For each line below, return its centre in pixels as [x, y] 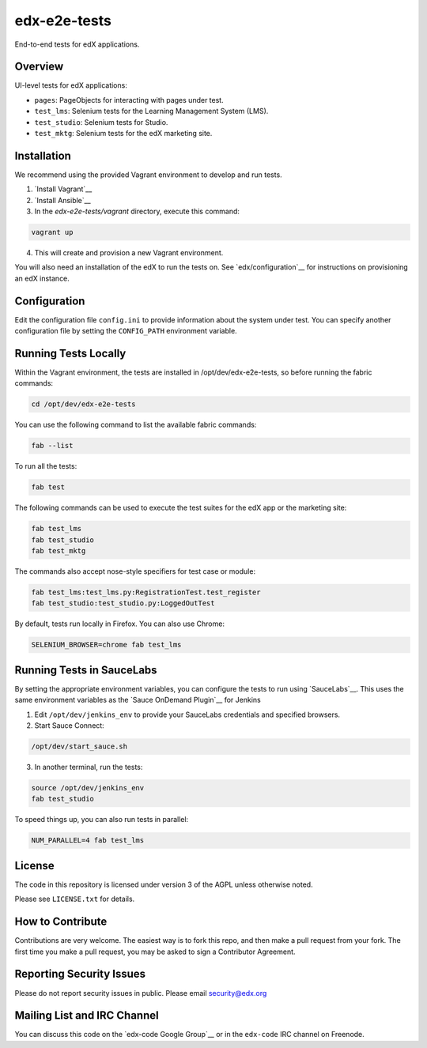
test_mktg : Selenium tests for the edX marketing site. [123, 134]
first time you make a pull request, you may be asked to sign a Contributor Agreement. [155, 952]
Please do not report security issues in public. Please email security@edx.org [141, 993]
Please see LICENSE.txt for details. [75, 899]
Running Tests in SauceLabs [86, 670]
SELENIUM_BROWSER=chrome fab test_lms [106, 645]
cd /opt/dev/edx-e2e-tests [83, 404]
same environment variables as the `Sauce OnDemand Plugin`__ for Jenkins [138, 700]
